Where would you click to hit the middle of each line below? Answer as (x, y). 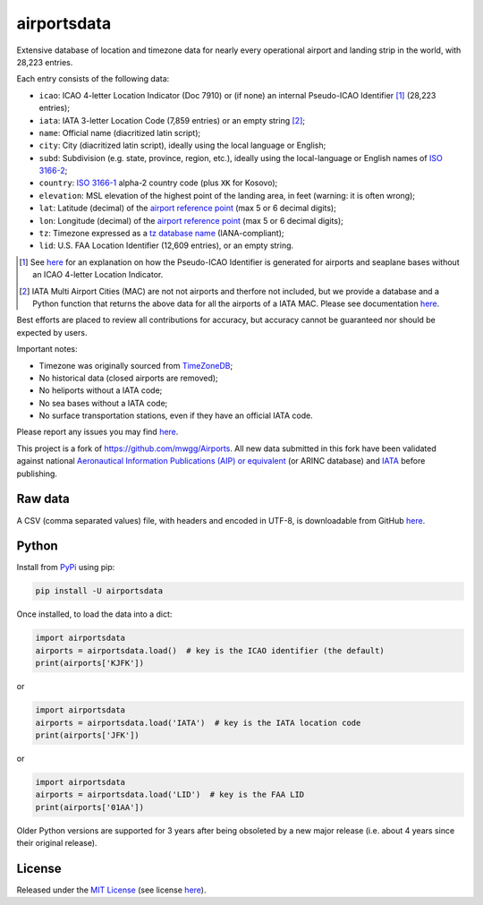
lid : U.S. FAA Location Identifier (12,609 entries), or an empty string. (166, 245)
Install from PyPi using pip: (66, 568)
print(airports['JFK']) (88, 735)
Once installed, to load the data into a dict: (94, 614)
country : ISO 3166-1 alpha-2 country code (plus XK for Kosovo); (158, 183)
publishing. (37, 474)
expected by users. (52, 332)
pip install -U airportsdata (99, 591)
